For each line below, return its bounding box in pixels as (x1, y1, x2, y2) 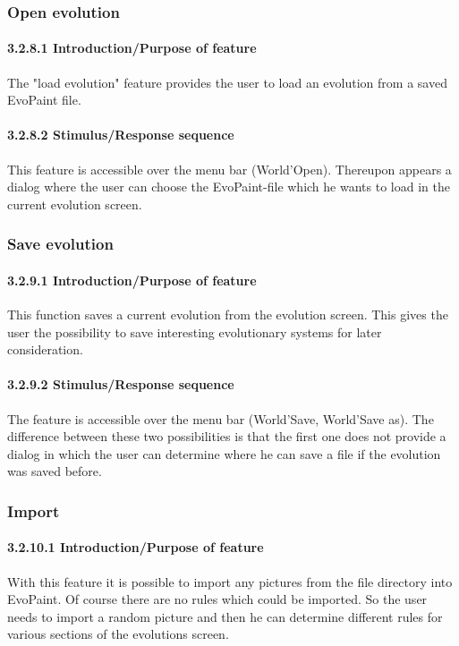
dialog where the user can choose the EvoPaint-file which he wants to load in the (7, 177, 450, 196)
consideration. (7, 340, 83, 359)
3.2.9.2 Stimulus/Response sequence (7, 375, 234, 394)
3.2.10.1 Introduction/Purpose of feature (7, 538, 264, 557)
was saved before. (7, 462, 102, 480)
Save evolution (7, 233, 114, 255)
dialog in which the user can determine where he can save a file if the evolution (7, 444, 441, 463)
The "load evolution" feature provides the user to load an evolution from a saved (7, 72, 447, 91)
